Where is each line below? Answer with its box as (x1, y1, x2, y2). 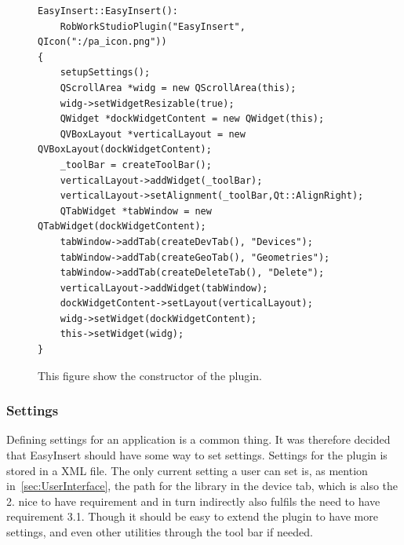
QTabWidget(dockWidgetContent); (38, 221, 206, 232)
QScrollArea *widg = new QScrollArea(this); (60, 82, 297, 93)
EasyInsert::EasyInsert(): (38, 5, 178, 16)
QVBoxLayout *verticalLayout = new (60, 128, 246, 140)
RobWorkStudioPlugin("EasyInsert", (60, 20, 246, 32)
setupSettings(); (60, 67, 151, 79)
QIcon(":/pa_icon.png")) (38, 36, 167, 48)
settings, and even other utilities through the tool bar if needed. (6, 524, 313, 540)
